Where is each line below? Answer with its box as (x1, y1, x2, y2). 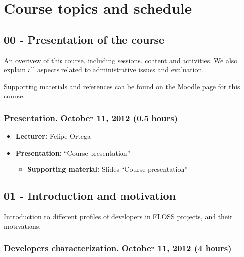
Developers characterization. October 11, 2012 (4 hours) (4, 242, 232, 254)
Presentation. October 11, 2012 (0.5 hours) (4, 111, 178, 124)
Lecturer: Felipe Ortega (15, 131, 91, 141)
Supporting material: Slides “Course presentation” (27, 164, 188, 174)
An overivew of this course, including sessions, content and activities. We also (4, 55, 238, 65)
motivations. (4, 221, 41, 231)
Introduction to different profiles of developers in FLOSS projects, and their (4, 211, 233, 222)
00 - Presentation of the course (4, 32, 165, 47)
